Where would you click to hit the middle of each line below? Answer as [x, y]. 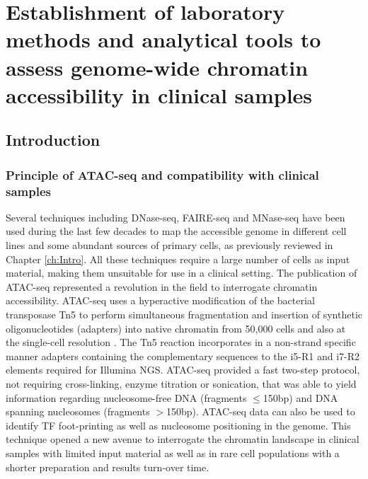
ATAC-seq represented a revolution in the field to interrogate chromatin [162, 286]
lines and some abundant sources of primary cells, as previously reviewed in [169, 245]
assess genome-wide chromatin [157, 67]
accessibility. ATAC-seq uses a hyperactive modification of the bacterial [160, 300]
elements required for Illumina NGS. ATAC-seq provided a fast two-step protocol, [183, 370]
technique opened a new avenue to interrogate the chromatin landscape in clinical [183, 439]
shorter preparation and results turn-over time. [108, 467]
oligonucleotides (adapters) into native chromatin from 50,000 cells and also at [176, 328]
